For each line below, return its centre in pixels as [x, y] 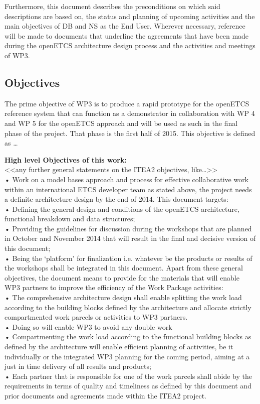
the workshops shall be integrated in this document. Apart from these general [124, 268]
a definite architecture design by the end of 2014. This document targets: [116, 199]
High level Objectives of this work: [66, 159]
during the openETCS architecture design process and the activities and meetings [130, 45]
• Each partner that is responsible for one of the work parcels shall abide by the [128, 376]
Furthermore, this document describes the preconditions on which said [112, 6]
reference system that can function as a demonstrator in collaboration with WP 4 [130, 113]
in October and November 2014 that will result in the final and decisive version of [130, 238]
